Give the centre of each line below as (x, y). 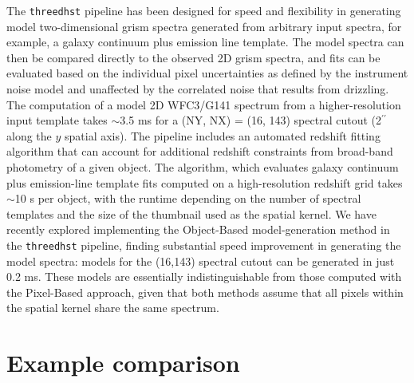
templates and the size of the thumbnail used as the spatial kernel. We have (191, 213)
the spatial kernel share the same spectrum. (113, 308)
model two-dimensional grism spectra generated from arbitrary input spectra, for (204, 26)
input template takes (57, 120)
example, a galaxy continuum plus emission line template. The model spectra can (205, 42)
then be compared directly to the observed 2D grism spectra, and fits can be (193, 57)
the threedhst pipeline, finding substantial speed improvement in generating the (204, 245)
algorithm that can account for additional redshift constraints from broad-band (200, 151)
